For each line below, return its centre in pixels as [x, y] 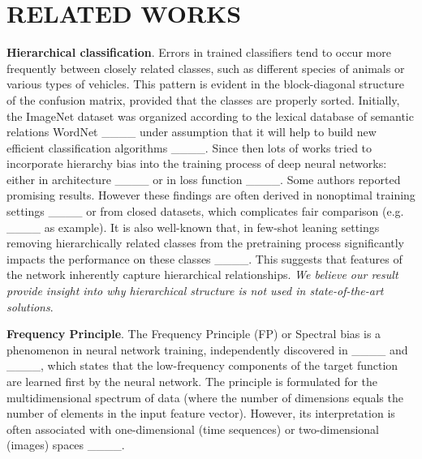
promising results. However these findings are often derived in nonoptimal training [211, 195]
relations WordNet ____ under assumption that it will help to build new [192, 132]
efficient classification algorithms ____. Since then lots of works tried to [189, 147]
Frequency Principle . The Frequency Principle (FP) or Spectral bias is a [194, 334]
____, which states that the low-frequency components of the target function [202, 365]
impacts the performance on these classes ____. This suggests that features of [205, 258]
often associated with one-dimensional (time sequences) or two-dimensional [193, 429]
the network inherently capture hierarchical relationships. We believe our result [202, 275]
